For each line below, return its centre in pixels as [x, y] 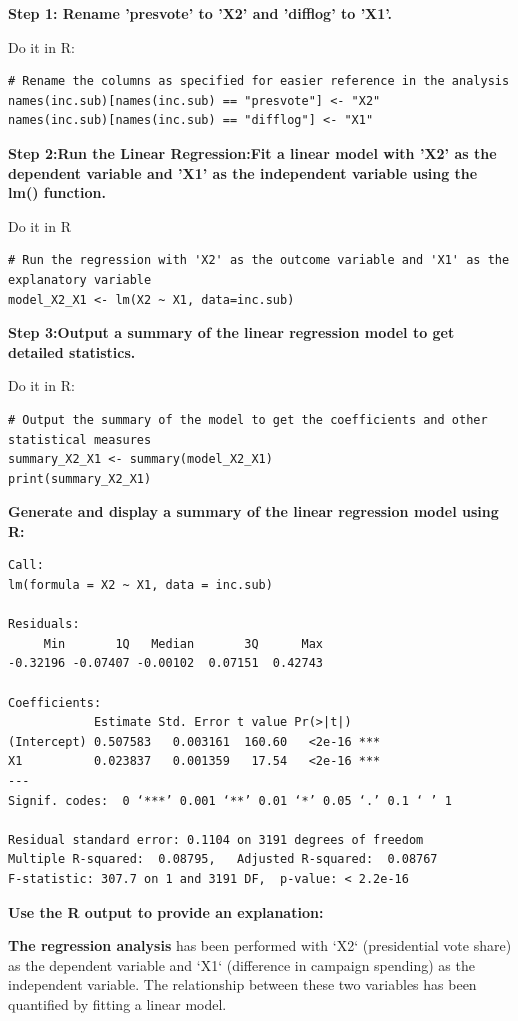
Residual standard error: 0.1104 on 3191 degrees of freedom [216, 839]
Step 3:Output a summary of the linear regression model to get [231, 332]
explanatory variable [80, 279]
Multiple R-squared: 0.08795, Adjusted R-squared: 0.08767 [223, 859]
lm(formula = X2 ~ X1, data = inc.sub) [140, 585]
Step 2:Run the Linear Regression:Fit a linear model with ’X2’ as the [252, 152]
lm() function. [57, 192]
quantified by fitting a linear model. [117, 1003]
